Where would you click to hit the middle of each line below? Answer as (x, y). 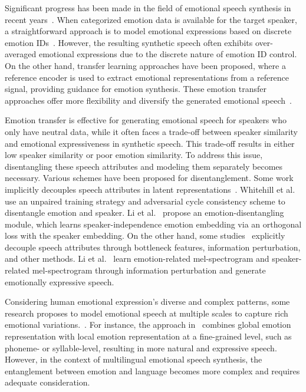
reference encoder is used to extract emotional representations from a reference (147, 77)
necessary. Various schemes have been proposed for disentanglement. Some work (149, 178)
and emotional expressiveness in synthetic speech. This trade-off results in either (150, 143)
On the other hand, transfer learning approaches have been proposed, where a (145, 65)
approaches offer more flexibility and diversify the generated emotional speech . (148, 100)
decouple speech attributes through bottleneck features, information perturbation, (153, 247)
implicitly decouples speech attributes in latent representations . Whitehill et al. (150, 189)
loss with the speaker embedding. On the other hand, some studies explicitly (145, 235)
